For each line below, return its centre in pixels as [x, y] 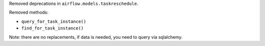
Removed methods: [29, 13]
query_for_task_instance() [54, 21]
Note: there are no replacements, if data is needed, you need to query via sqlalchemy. [96, 37]
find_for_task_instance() [53, 28]
